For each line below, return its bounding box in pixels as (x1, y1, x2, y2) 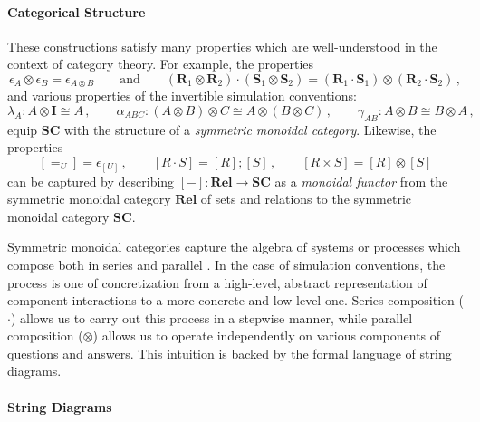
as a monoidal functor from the (274, 171, 448, 190)
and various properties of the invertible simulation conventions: (7, 86, 357, 105)
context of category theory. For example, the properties (7, 54, 314, 73)
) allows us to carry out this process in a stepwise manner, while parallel (10, 308, 413, 327)
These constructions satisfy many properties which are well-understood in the (7, 36, 437, 55)
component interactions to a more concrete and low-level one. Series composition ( (7, 291, 464, 310)
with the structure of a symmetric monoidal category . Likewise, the (63, 120, 437, 139)
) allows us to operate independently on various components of (92, 326, 441, 345)
